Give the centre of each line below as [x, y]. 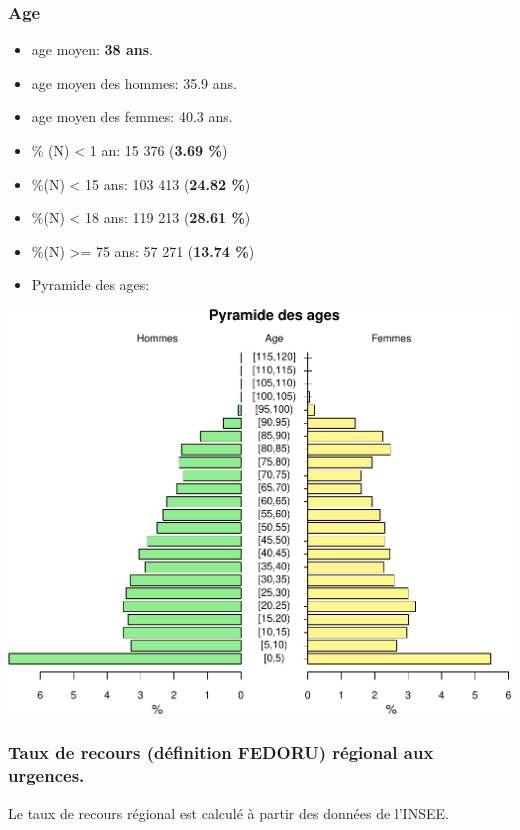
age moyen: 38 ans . [92, 49]
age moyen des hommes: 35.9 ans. [134, 82]
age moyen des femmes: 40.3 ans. [132, 116]
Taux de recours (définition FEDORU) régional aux [221, 752]
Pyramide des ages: [90, 284]
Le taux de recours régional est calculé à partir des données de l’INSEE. [228, 812]
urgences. [46, 775]
